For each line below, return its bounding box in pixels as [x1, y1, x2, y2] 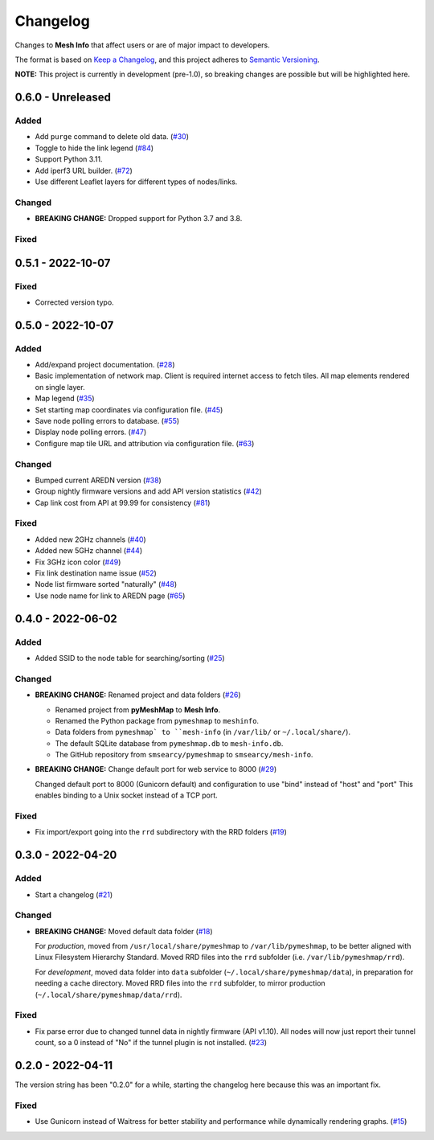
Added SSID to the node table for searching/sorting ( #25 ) [35, 653, 225, 662]
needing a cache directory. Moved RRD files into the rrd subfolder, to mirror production [35, 978, 325, 988]
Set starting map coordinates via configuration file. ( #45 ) [35, 404, 223, 414]
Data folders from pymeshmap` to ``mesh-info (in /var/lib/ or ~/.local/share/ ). [55, 728, 351, 737]
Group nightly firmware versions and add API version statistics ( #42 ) [35, 486, 263, 496]
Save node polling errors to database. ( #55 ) [35, 416, 180, 426]
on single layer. [35, 382, 85, 392]
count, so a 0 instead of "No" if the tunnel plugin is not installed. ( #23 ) [35, 1038, 268, 1048]
